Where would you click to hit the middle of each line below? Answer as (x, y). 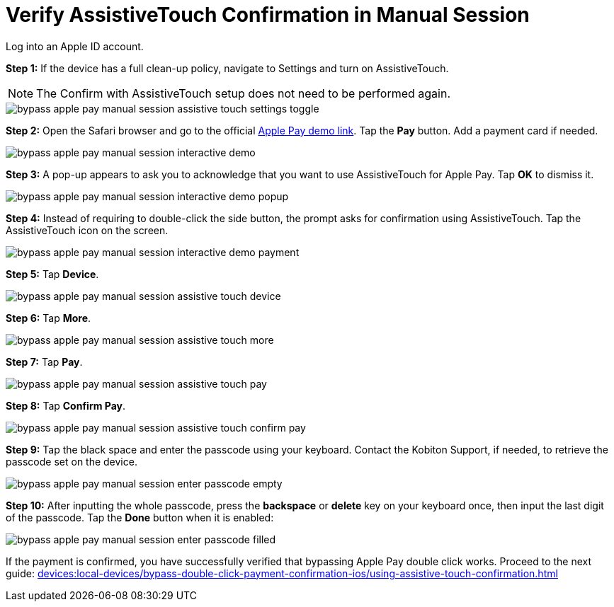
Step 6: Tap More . (49, 318)
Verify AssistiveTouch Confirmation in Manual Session (268, 15)
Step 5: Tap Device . (52, 274)
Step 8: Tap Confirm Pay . (66, 405)
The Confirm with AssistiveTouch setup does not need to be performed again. (244, 93)
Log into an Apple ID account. (75, 46)
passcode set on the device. (72, 461)
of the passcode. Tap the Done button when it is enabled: (140, 517)
